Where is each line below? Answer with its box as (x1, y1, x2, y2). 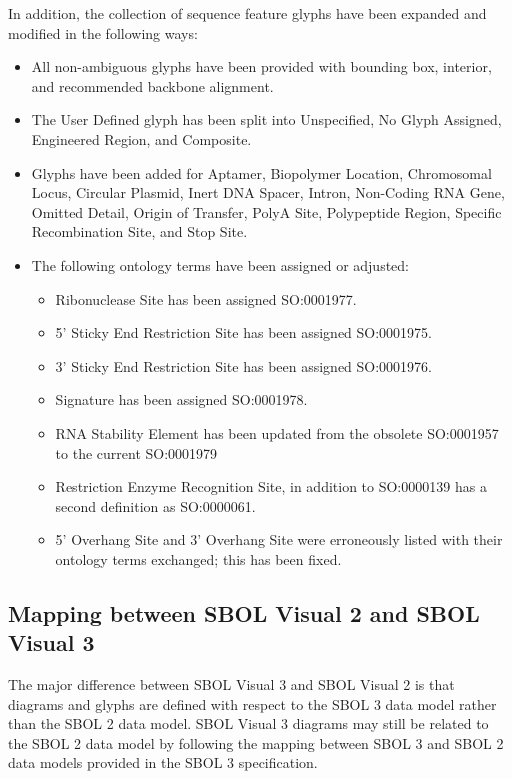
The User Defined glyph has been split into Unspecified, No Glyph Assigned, (31, 109, 502, 130)
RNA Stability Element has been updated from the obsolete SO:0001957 (55, 422, 499, 443)
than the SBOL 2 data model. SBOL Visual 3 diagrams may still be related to (8, 713, 489, 734)
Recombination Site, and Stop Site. (31, 221, 248, 242)
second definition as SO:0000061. (55, 495, 256, 516)
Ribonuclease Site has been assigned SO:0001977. (55, 288, 357, 309)
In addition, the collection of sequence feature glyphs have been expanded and (8, 3, 487, 23)
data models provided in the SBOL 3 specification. (8, 752, 318, 773)
